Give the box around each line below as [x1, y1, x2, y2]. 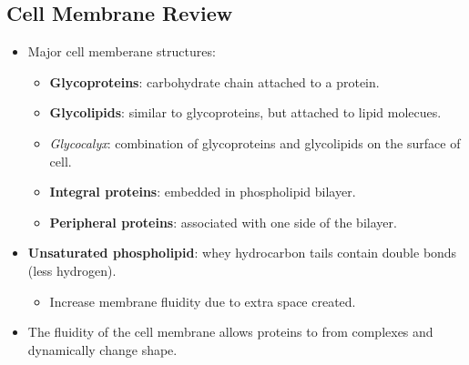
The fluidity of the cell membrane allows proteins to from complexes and [27, 322, 433, 341]
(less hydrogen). [27, 260, 117, 279]
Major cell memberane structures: [27, 42, 216, 61]
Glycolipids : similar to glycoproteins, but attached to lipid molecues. [49, 103, 442, 122]
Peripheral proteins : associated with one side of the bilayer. [49, 212, 397, 231]
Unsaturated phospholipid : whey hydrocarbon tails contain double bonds [27, 243, 457, 262]
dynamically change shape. [27, 340, 178, 359]
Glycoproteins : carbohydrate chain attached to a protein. [49, 72, 380, 91]
